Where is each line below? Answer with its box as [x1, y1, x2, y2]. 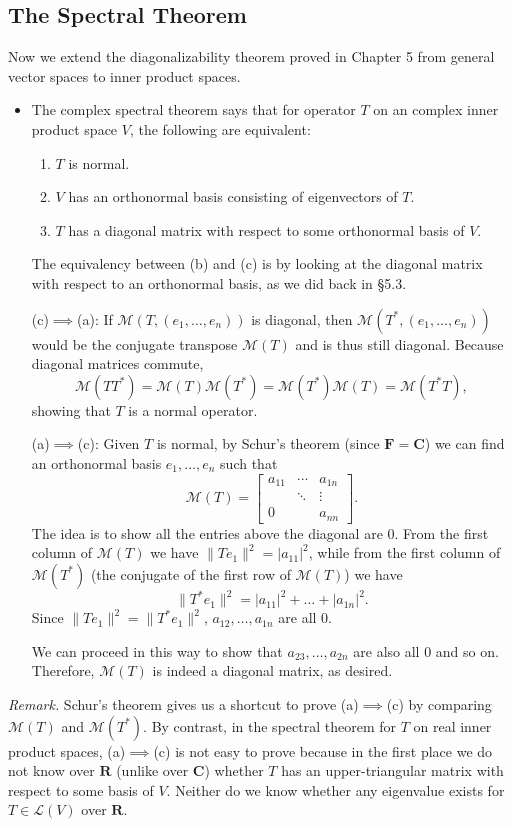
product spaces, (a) [8, 740, 126, 761]
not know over [8, 760, 95, 781]
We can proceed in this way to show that [31, 640, 283, 661]
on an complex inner [373, 99, 499, 120]
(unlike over [116, 760, 189, 781]
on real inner [413, 715, 492, 736]
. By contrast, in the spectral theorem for [143, 715, 396, 736]
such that [220, 452, 278, 473]
